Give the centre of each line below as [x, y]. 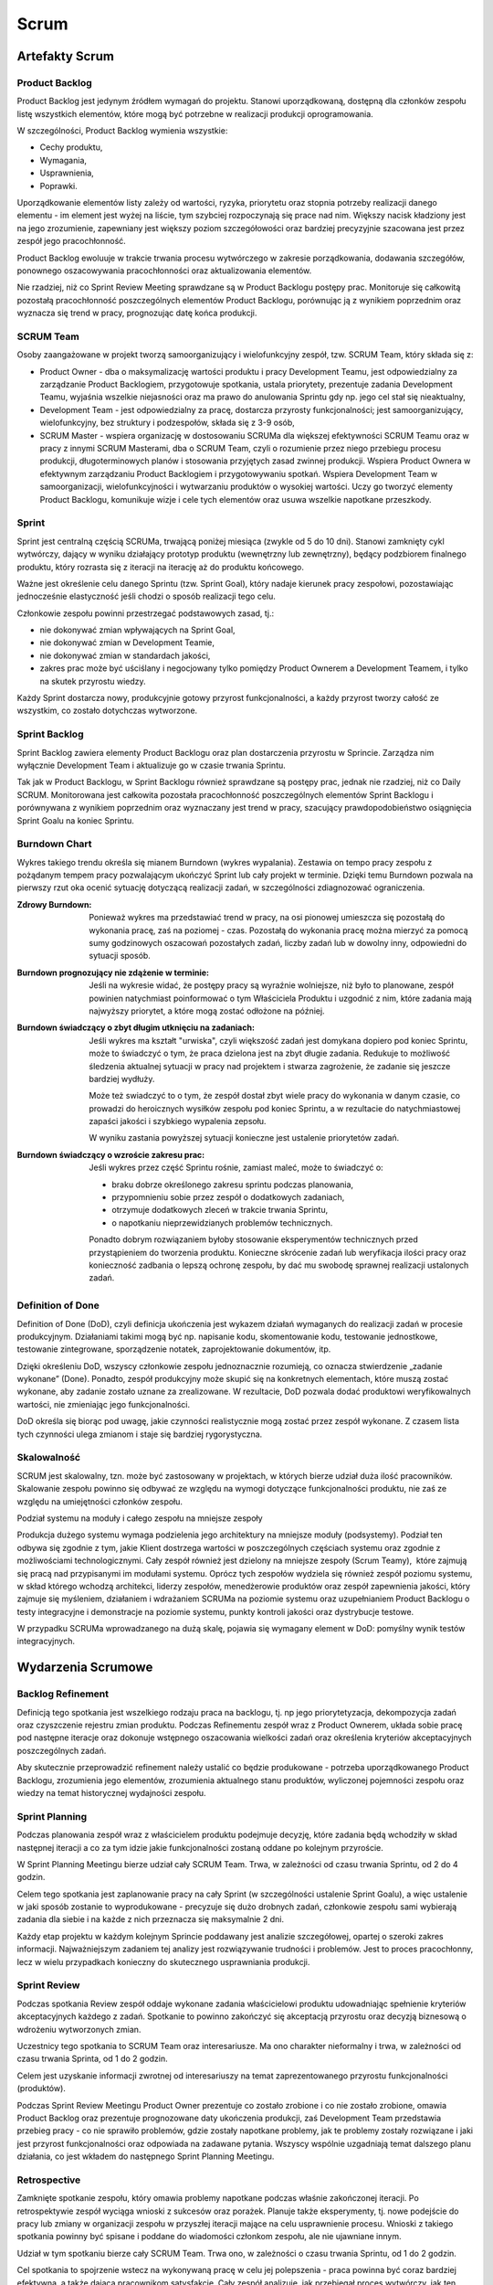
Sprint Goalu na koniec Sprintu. [75, 820]
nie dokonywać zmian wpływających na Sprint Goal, [138, 630]
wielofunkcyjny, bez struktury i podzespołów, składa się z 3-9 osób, [168, 423]
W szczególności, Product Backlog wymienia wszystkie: [122, 131]
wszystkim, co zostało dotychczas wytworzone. [107, 711]
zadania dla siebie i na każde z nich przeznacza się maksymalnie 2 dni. [151, 1919]
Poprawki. [58, 186]
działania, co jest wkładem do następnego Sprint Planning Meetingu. [146, 2156]
